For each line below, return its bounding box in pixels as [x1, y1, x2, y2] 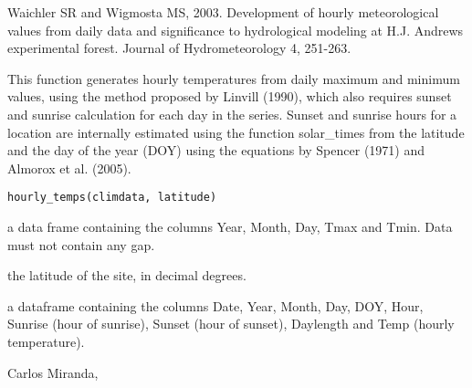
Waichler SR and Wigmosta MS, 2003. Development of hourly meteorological [7, 3, 439, 21]
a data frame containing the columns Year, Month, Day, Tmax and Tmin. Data [7, 217, 453, 236]
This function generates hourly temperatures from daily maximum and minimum [7, 68, 460, 88]
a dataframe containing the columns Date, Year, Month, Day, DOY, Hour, [7, 296, 424, 315]
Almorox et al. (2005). [7, 158, 131, 177]
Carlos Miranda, [7, 362, 99, 382]
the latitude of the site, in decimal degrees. [7, 266, 246, 285]
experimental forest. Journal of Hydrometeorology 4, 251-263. [7, 38, 351, 58]
